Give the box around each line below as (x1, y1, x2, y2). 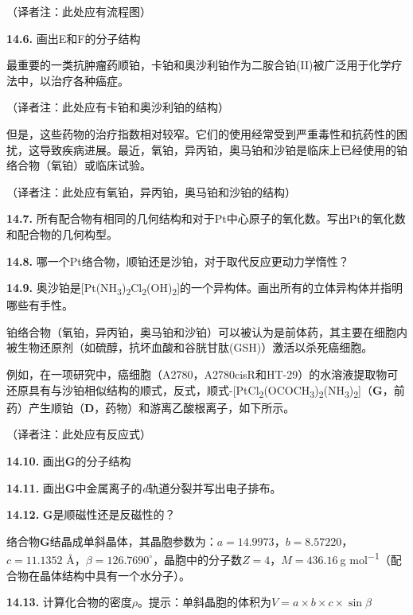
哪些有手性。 (6, 297, 73, 313)
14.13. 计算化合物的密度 (6, 594, 132, 610)
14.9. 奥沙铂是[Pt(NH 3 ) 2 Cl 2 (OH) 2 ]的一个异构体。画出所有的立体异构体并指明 (6, 279, 403, 298)
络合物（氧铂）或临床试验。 (6, 157, 151, 173)
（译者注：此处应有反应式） (6, 426, 151, 442)
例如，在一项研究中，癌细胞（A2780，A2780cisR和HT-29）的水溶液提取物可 (6, 366, 399, 383)
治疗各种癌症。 (50, 72, 129, 88)
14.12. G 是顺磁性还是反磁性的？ (6, 506, 176, 523)
